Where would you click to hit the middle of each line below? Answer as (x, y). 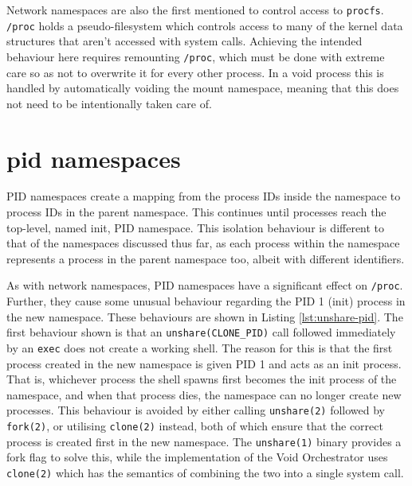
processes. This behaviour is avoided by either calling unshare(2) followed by (196, 410)
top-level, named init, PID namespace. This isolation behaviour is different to (196, 227)
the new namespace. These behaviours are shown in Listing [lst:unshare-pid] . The (205, 316)
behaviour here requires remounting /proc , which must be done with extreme (196, 56)
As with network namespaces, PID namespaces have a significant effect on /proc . (205, 285)
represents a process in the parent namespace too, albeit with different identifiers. (206, 258)
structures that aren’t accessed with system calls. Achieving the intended (184, 41)
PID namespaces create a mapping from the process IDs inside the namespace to (204, 196)
